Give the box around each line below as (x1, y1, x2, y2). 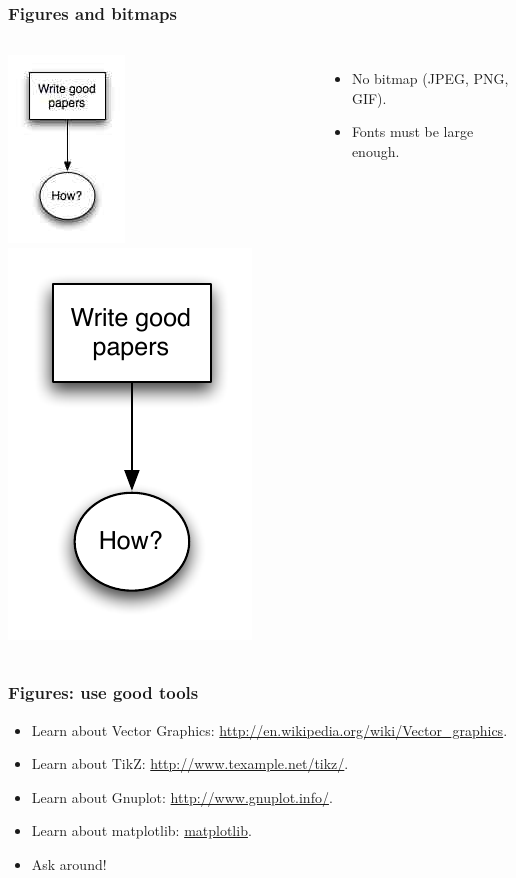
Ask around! (31, 854, 107, 874)
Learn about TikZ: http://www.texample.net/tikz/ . (31, 753, 349, 774)
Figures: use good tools (8, 680, 199, 705)
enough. (351, 141, 400, 161)
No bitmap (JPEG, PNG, (351, 68, 509, 89)
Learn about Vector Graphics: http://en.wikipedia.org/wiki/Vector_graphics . (31, 719, 508, 740)
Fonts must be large (351, 121, 474, 142)
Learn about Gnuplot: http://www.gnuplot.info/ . (31, 786, 333, 807)
